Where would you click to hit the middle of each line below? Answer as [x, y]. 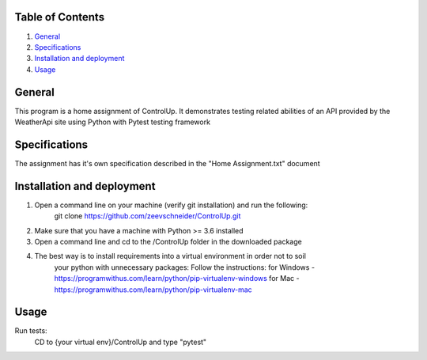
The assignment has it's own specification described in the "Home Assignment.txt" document [167, 163]
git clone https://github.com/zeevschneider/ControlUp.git [147, 216]
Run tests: [31, 331]
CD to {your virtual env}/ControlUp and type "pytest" [121, 342]
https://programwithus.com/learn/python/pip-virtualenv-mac [153, 290]
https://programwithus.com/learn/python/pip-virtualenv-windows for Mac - [177, 279]
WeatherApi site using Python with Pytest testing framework [113, 122]
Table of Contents [60, 17]
